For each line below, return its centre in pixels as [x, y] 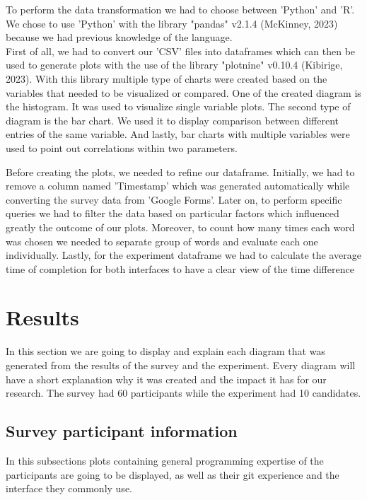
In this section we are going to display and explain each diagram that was [165, 351]
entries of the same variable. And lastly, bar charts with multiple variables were [178, 134]
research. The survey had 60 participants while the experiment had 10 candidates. [183, 393]
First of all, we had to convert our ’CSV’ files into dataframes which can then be [181, 51]
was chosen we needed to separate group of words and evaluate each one [162, 241]
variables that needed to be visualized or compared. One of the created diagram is [183, 92]
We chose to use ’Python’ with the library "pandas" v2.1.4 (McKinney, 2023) [172, 23]
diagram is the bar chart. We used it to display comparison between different [173, 120]
